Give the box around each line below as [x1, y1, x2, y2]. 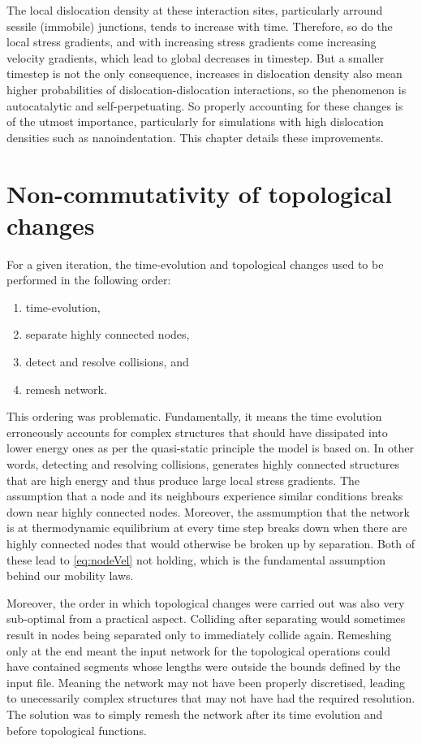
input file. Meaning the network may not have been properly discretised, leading [6, 673, 406, 690]
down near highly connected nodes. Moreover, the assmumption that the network [6, 503, 410, 520]
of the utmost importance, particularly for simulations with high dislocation [6, 113, 384, 130]
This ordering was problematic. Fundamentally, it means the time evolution [6, 408, 382, 425]
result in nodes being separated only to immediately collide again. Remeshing [6, 625, 392, 642]
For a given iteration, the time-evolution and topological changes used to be [6, 255, 384, 272]
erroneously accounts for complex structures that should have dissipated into [6, 423, 388, 440]
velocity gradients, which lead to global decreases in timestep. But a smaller [6, 49, 384, 66]
